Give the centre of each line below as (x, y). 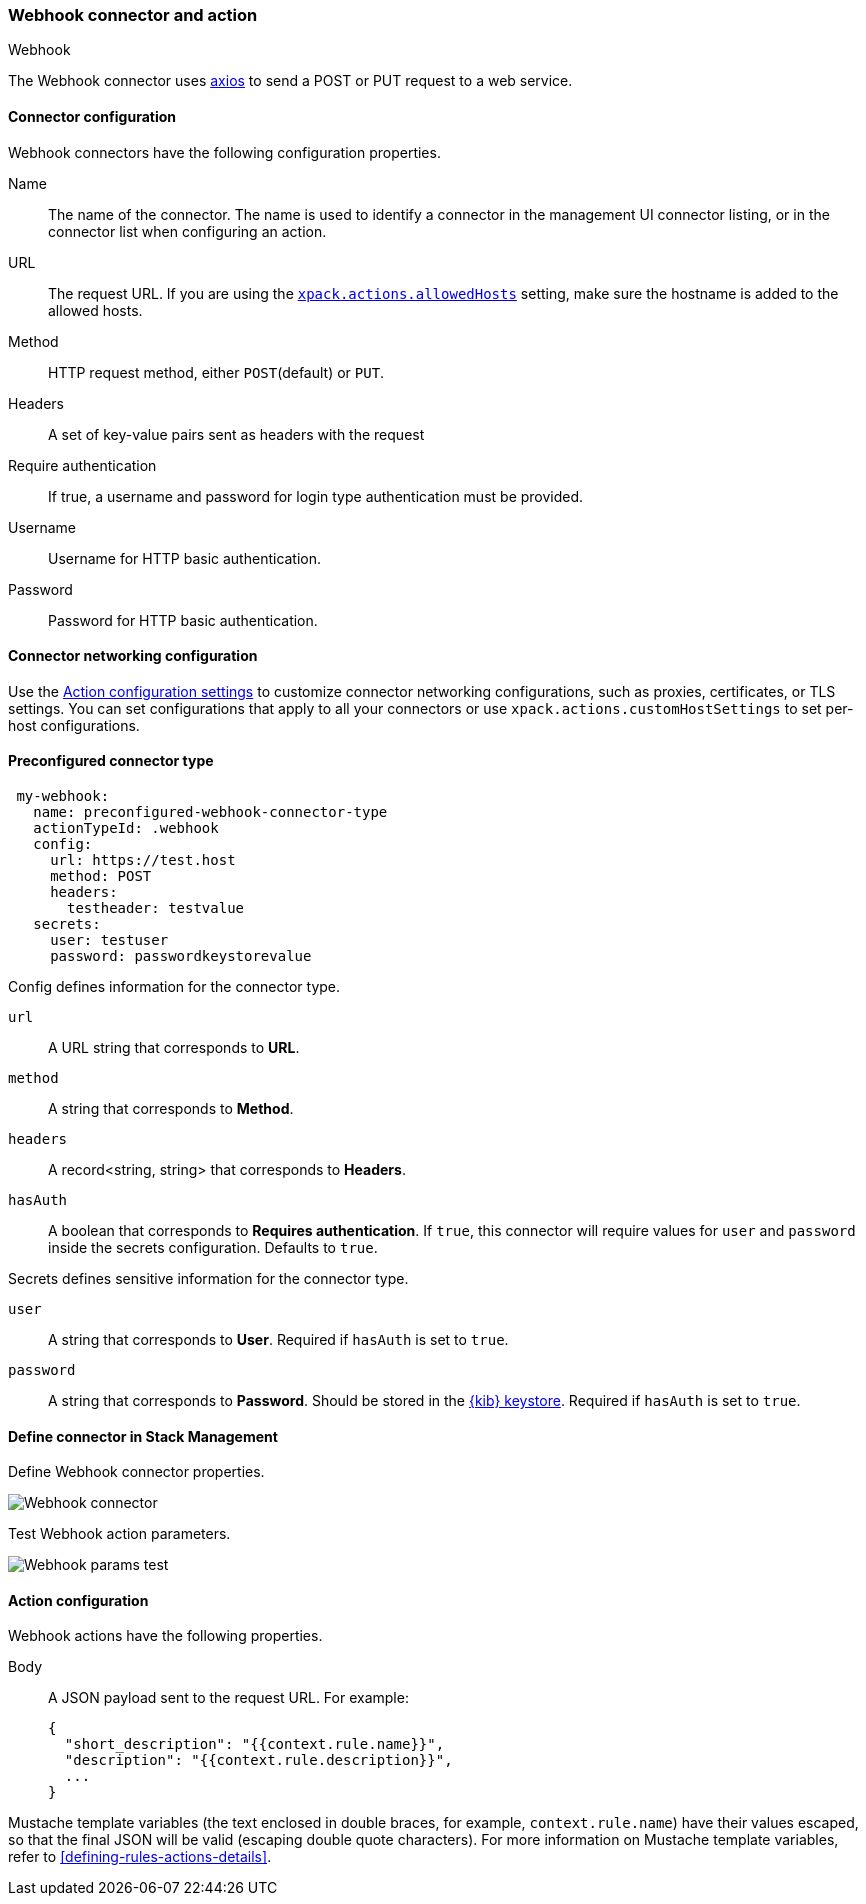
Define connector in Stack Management (143, 1436)
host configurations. (74, 725)
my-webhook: (63, 796)
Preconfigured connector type (111, 761)
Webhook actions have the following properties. (165, 1636)
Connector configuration (92, 116)
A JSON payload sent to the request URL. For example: (228, 1698)
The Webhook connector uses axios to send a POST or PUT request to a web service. (290, 81)
